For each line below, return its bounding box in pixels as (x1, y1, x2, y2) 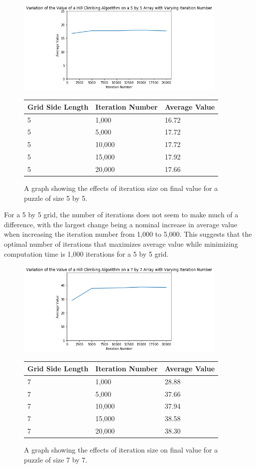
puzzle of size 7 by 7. (24, 454, 88, 465)
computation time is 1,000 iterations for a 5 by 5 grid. (4, 248, 169, 259)
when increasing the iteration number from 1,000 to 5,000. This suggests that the (4, 229, 252, 239)
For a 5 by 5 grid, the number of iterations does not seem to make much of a (4, 209, 239, 220)
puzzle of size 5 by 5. (24, 192, 88, 203)
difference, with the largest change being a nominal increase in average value (4, 219, 238, 229)
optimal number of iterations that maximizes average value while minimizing (4, 238, 238, 249)
